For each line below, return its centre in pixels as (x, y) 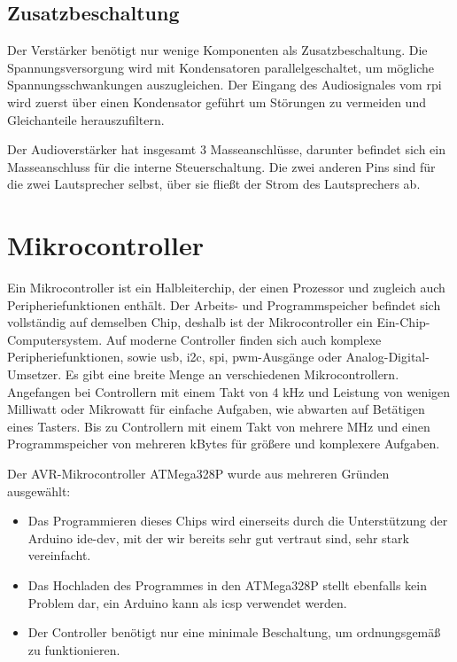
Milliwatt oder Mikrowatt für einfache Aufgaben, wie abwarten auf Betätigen (216, 409)
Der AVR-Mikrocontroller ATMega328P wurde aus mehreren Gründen (198, 474)
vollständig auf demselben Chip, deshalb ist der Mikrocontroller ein (190, 322)
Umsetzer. (35, 374)
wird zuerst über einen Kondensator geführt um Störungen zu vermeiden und (217, 101)
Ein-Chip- (403, 322)
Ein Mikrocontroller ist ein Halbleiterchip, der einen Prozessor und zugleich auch (226, 288)
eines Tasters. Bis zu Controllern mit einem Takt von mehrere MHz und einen (219, 426)
